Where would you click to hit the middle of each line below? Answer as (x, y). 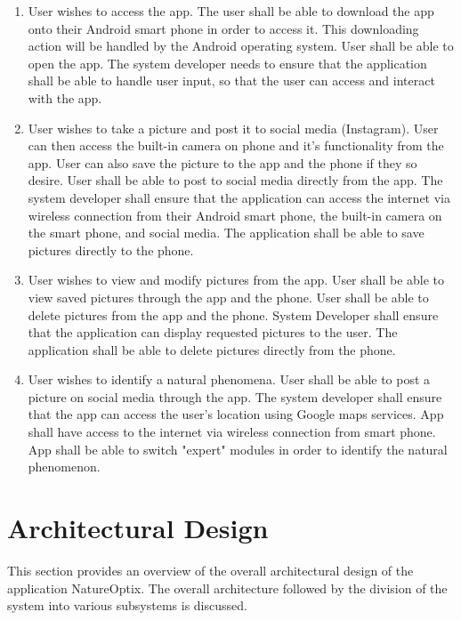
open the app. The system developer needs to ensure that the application (227, 63)
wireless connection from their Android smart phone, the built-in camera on (235, 215)
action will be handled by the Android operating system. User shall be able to (241, 46)
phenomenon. (64, 467)
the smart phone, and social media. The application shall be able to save (226, 233)
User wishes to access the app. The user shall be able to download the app (231, 11)
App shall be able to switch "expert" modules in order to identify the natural (238, 449)
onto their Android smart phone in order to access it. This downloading (223, 28)
